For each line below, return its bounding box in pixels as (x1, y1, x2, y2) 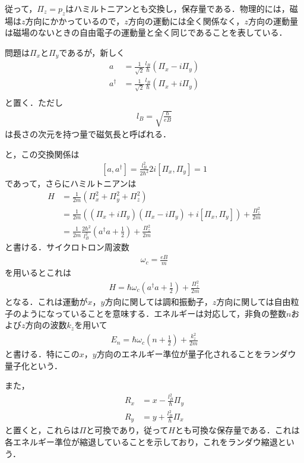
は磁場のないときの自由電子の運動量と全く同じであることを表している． (5, 26, 287, 39)
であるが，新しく (59, 46, 125, 58)
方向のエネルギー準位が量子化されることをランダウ (96, 348, 296, 360)
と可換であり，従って (86, 424, 169, 436)
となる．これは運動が (5, 295, 88, 308)
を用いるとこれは (5, 266, 71, 279)
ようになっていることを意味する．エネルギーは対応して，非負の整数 (21, 307, 286, 319)
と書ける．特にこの (5, 348, 80, 360)
